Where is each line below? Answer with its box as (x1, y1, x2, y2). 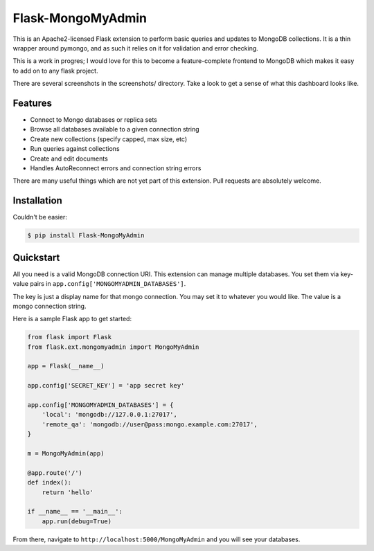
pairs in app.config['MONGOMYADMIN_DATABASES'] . (30, 280, 186, 288)
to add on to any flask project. (12, 66, 98, 75)
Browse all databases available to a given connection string (30, 125, 200, 134)
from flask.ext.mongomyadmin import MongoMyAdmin (27, 343, 199, 351)
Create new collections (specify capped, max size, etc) (30, 135, 187, 143)
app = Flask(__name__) (27, 362, 105, 370)
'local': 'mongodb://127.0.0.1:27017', (42, 410, 178, 419)
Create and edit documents (30, 154, 109, 163)
